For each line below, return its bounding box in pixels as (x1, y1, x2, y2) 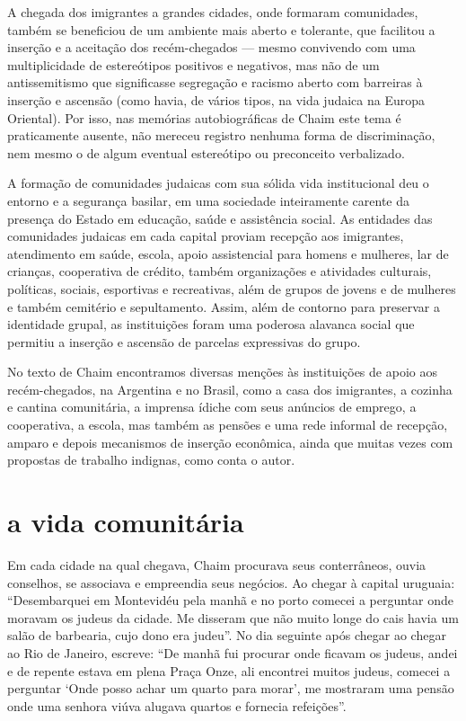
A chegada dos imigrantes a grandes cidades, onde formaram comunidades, (7, 3, 418, 21)
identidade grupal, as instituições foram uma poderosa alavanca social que (7, 315, 415, 334)
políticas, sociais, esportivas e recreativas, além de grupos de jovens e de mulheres (7, 279, 456, 298)
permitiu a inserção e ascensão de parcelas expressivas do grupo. (7, 332, 361, 351)
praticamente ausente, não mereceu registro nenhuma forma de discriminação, (7, 126, 435, 145)
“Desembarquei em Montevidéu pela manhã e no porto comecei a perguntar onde (7, 591, 454, 610)
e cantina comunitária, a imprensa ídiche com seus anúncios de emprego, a (7, 397, 417, 416)
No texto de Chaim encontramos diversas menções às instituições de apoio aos (7, 362, 437, 381)
